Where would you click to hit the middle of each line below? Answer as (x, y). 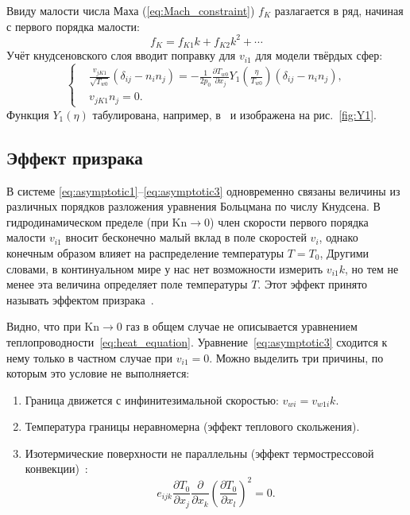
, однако (338, 237)
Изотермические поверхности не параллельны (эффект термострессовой (199, 453)
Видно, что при (44, 326)
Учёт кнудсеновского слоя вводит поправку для (121, 55)
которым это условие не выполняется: (98, 373)
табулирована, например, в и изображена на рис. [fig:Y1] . (234, 114)
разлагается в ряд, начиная (339, 10)
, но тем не (372, 268)
